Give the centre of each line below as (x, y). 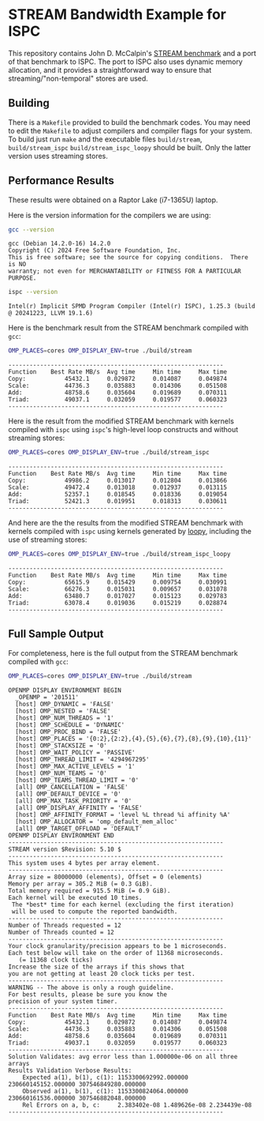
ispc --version (33, 292)
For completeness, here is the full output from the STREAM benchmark (123, 653)
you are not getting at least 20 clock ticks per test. (102, 973)
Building (29, 103)
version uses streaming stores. (58, 156)
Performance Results (61, 181)
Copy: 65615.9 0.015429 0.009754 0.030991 (117, 582)
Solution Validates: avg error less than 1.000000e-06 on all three (123, 1056)
